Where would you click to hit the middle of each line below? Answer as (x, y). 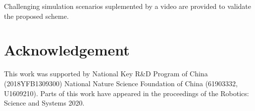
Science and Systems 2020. (44, 103)
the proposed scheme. (36, 16)
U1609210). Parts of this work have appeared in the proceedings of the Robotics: (127, 93)
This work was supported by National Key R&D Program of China (106, 74)
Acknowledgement (67, 50)
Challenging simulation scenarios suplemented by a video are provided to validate (127, 6)
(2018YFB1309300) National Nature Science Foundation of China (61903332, (121, 83)
